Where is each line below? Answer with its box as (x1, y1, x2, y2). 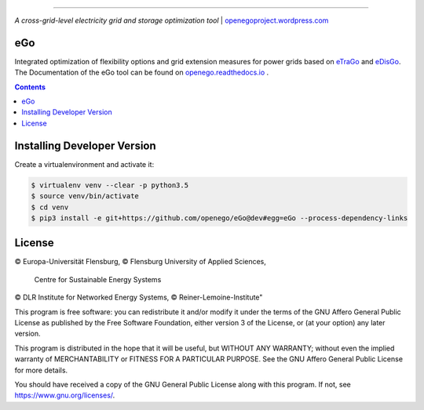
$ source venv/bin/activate (31, 192, 139, 201)
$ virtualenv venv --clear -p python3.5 (31, 180, 188, 190)
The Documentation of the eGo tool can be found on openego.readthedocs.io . (14, 67, 269, 78)
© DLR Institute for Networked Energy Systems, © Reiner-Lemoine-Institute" (14, 292, 263, 302)
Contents (14, 82, 46, 92)
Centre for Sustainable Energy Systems (34, 274, 162, 284)
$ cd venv (31, 202, 69, 212)
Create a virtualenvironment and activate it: (14, 159, 155, 169)
